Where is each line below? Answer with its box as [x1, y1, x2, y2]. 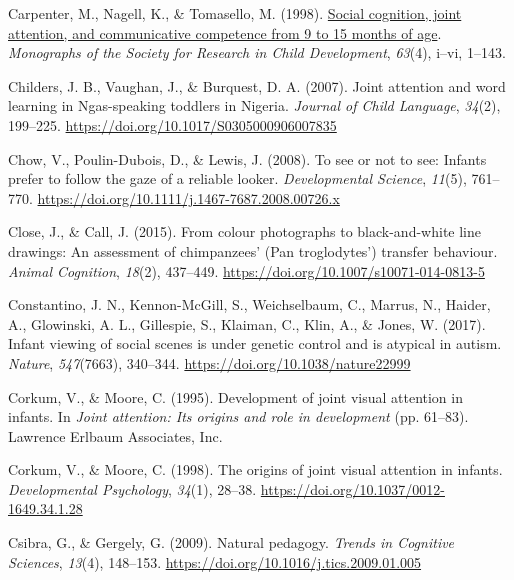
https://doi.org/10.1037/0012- [260, 478, 445, 499]
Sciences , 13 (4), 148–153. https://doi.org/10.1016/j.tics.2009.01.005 [8, 551, 422, 572]
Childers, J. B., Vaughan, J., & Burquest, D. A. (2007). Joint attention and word [8, 75, 506, 96]
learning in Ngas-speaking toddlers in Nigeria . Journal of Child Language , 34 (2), [8, 95, 501, 116]
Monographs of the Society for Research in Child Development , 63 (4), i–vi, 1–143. [8, 42, 506, 63]
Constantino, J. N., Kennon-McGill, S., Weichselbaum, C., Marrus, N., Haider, [8, 294, 491, 315]
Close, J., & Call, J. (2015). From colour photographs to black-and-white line [8, 221, 481, 242]
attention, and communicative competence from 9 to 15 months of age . [8, 22, 442, 43]
